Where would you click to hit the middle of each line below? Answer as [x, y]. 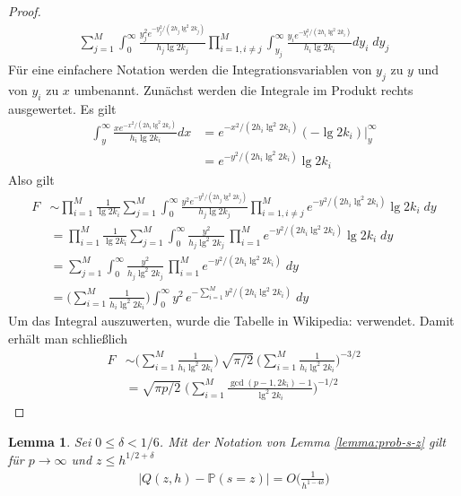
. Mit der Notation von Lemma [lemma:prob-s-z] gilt [302, 442]
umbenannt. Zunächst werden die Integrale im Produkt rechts [244, 89]
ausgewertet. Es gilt [62, 108]
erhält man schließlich [68, 338]
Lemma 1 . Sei [50, 442]
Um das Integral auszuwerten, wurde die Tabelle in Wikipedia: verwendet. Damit [231, 321]
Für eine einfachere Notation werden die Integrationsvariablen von [190, 70]
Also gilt [31, 179]
